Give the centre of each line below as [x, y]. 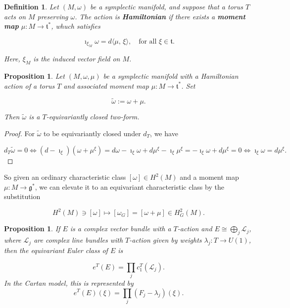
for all [148, 41]
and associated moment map [106, 85]
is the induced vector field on [77, 59]
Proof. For [20, 133]
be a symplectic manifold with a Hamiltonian [171, 76]
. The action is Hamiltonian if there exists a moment [160, 16]
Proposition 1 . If [32, 229]
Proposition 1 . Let [34, 76]
